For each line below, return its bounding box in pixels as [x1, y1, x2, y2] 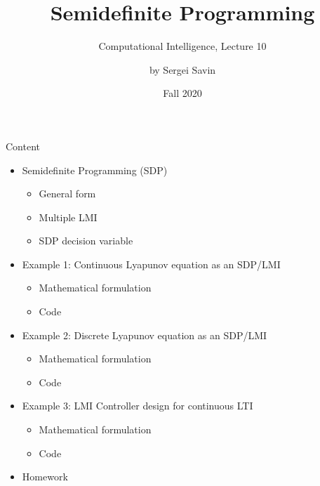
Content [6, 138, 40, 153]
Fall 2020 [163, 86, 202, 100]
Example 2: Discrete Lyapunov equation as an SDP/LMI [22, 327, 267, 342]
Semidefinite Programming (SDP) [22, 162, 168, 177]
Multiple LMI [39, 209, 98, 224]
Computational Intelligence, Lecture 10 [98, 39, 267, 53]
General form [39, 186, 96, 201]
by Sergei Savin [149, 62, 216, 77]
